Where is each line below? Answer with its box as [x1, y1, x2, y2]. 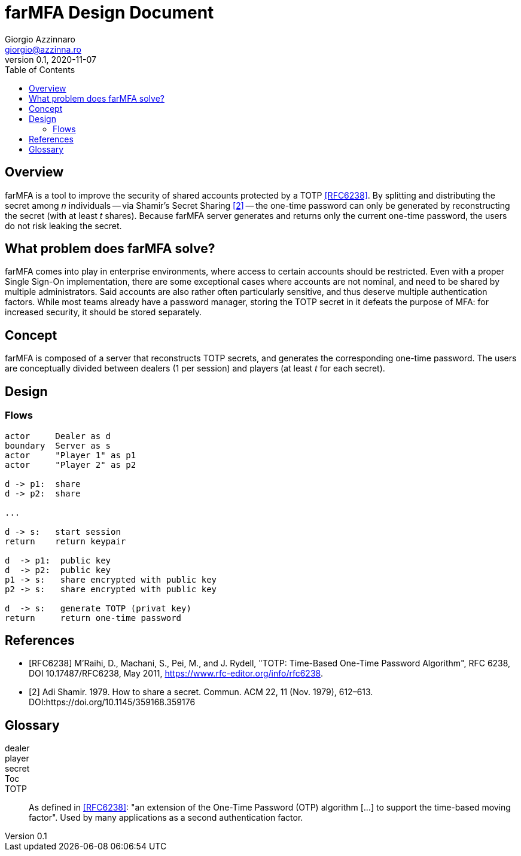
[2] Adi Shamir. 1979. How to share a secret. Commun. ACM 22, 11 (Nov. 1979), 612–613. [29, 687, 373, 697]
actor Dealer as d [5, 431, 111, 441]
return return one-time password [5, 613, 182, 623]
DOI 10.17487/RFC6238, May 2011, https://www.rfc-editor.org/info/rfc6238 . [29, 668, 323, 679]
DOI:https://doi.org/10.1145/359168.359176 [29, 697, 196, 708]
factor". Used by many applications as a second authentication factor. [29, 812, 303, 823]
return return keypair [5, 536, 126, 546]
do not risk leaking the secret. [5, 220, 122, 231]
